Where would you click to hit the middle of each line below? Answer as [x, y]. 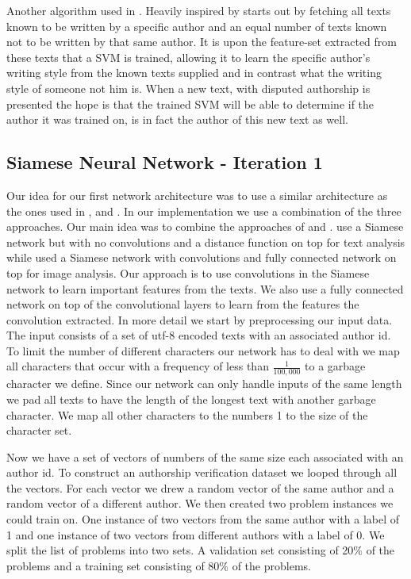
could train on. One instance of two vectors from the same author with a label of [203, 519]
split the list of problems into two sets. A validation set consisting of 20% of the [201, 550]
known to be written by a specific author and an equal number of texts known [197, 26]
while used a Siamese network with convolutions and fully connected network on [202, 257]
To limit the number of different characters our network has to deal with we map [203, 350]
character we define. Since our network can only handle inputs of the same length [204, 383]
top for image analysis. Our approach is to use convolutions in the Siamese [188, 272]
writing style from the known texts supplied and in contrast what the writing [194, 73]
